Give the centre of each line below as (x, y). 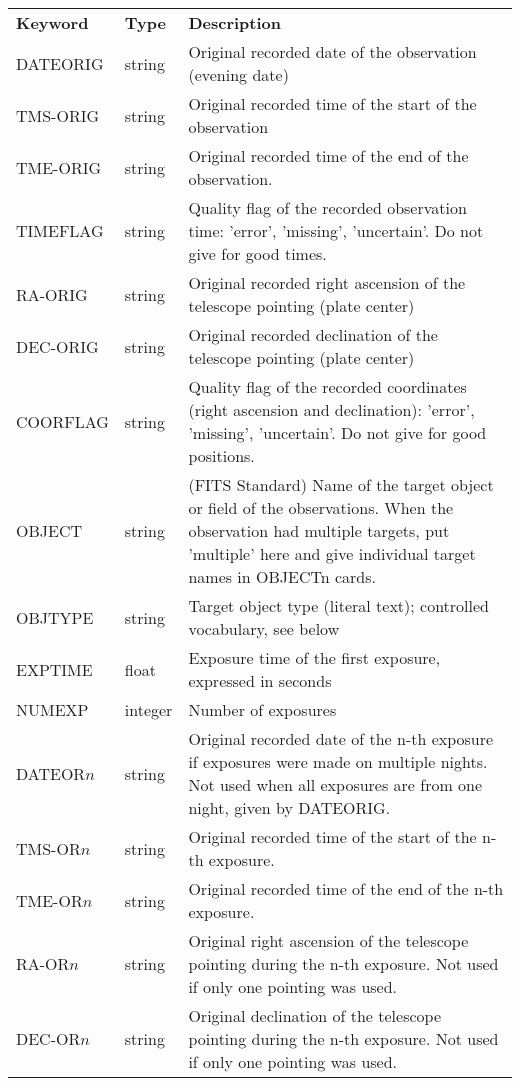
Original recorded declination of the (313, 334)
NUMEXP (52, 709)
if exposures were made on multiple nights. (338, 761)
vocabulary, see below (264, 628)
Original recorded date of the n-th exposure (341, 738)
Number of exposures (262, 709)
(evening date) (238, 74)
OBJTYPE (55, 617)
